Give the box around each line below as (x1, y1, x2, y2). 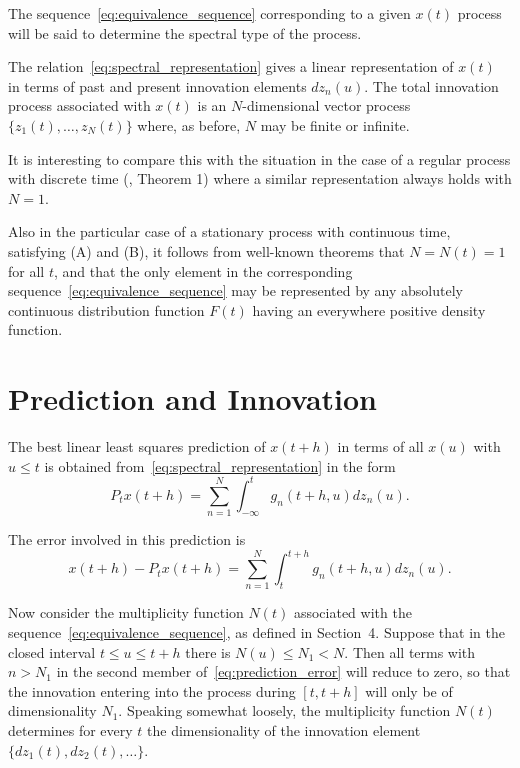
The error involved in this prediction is (8, 529, 246, 550)
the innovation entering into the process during (8, 680, 296, 701)
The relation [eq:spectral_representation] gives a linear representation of (8, 56, 454, 77)
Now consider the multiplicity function (8, 602, 244, 623)
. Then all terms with (344, 641, 476, 662)
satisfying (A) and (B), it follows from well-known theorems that (8, 240, 405, 261)
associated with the (293, 602, 412, 623)
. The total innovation (364, 75, 499, 96)
